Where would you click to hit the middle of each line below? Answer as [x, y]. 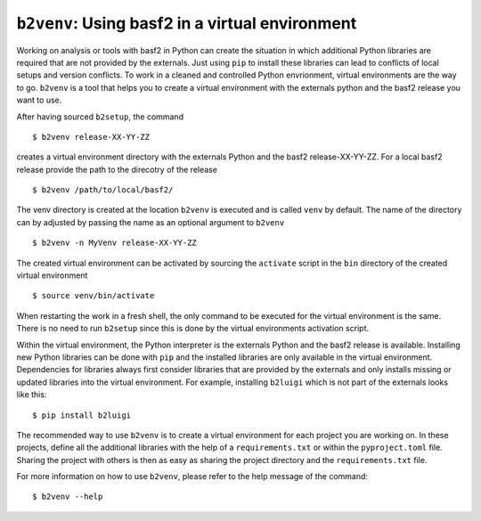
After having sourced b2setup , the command [100, 117]
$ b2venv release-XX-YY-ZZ [91, 137]
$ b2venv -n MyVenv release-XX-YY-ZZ [115, 243]
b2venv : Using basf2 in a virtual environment [187, 23]
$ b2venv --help [68, 497]
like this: [32, 395]
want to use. [39, 100]
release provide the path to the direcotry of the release [117, 169]
